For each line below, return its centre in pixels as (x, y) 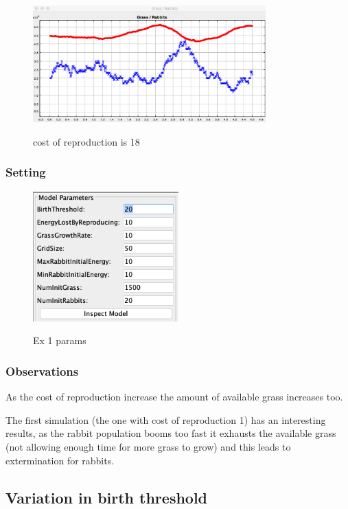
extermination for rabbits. (60, 460)
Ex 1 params (60, 340)
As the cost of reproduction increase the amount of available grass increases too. (174, 397)
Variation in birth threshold (107, 497)
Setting (26, 172)
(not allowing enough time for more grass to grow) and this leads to (148, 446)
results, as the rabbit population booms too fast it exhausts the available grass (171, 433)
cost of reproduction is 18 (86, 141)
